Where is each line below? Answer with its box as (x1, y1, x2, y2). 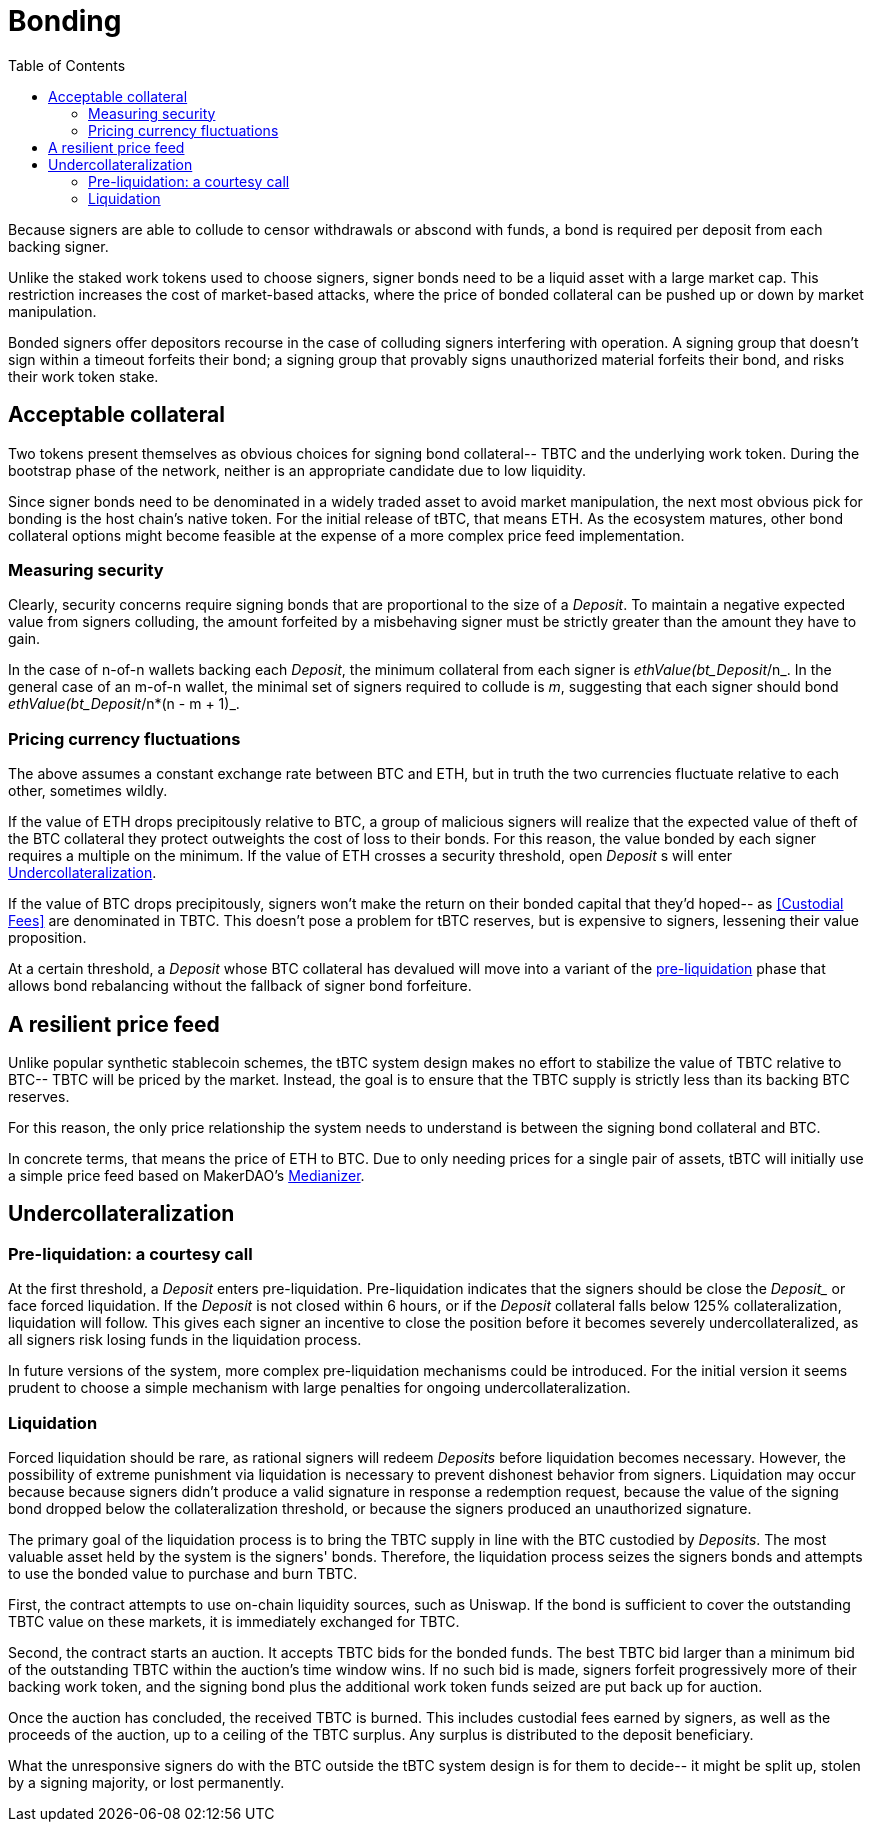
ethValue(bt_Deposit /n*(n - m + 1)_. (8, 695, 240, 713)
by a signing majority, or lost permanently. (8, 1773, 285, 1791)
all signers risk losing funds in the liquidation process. (8, 1331, 362, 1349)
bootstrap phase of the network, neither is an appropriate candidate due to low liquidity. (8, 461, 587, 479)
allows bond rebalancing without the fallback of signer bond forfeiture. (8, 977, 472, 995)
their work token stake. (8, 367, 159, 385)
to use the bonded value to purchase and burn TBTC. (8, 1564, 358, 1582)
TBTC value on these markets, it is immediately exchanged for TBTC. (8, 1612, 460, 1630)
